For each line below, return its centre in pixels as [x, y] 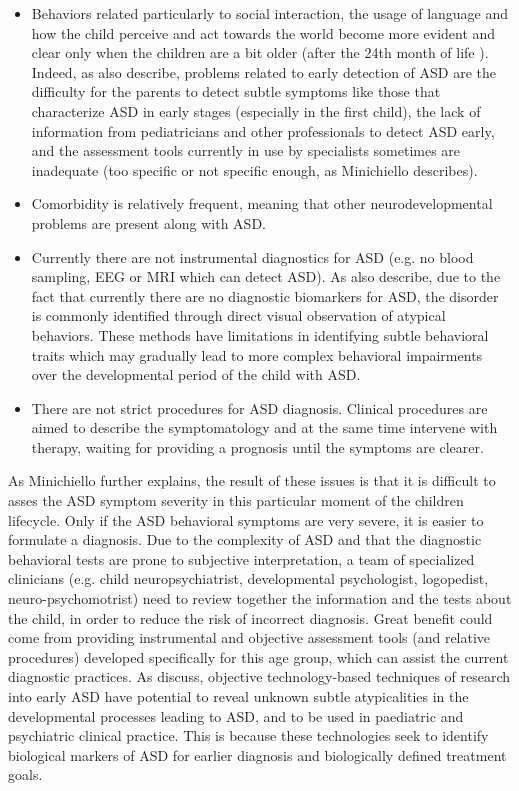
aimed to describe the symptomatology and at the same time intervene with [264, 427]
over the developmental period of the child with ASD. [196, 374]
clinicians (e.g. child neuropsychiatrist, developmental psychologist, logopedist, [248, 578]
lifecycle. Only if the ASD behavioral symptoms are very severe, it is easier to [246, 519]
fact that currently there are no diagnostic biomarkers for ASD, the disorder [265, 295]
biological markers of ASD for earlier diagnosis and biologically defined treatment [257, 754]
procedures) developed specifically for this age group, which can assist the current [258, 656]
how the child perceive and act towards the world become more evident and [263, 32]
